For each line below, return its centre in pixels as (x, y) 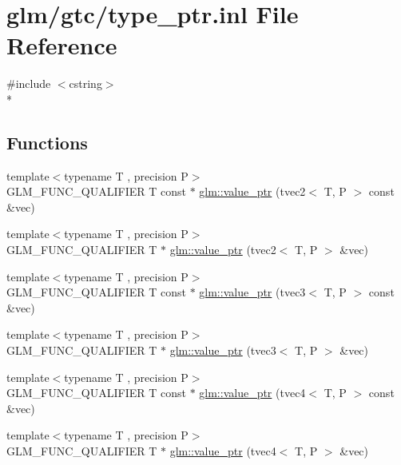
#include (29, 83)
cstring (85, 83)
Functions (47, 142)
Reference (62, 45)
